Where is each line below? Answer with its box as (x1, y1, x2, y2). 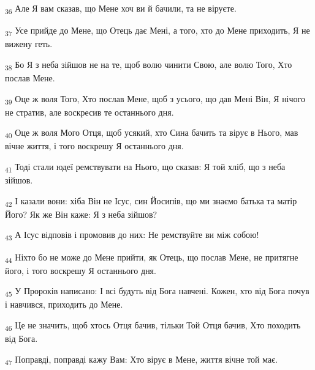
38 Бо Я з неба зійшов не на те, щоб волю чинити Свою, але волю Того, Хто (5, 57, 292, 72)
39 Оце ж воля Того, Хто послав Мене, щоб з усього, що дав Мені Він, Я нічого (5, 92, 305, 106)
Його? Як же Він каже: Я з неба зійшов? (5, 207, 157, 220)
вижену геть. (5, 37, 53, 50)
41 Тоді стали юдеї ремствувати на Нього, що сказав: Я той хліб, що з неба (5, 160, 286, 174)
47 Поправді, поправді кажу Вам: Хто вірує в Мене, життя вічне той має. (5, 352, 278, 367)
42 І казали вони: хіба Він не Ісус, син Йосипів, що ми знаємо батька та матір (5, 194, 297, 209)
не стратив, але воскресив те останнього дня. (5, 105, 174, 118)
